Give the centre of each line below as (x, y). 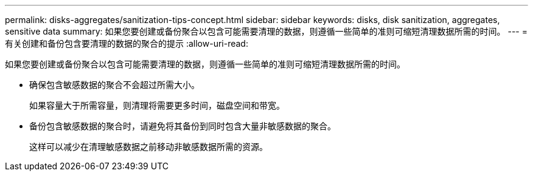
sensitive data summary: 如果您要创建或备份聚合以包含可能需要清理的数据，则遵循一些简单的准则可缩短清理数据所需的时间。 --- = (266, 31)
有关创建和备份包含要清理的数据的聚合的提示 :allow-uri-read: (127, 43)
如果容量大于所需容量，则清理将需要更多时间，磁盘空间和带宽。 (157, 105)
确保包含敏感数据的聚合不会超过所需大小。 (114, 85)
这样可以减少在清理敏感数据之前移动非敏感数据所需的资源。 (148, 147)
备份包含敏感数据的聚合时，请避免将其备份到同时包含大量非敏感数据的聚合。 (183, 126)
